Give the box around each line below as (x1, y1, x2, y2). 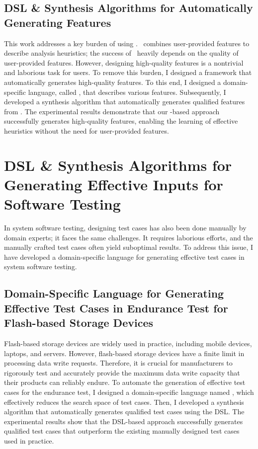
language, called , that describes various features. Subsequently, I (28, 86, 226, 97)
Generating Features (4, 14, 111, 30)
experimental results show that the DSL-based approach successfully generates (4, 416, 243, 426)
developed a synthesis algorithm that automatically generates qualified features (4, 96, 245, 107)
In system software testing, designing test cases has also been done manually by (4, 223, 247, 233)
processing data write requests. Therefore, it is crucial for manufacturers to (4, 358, 233, 368)
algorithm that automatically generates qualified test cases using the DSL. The (4, 406, 245, 417)
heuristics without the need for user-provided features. (4, 125, 169, 136)
